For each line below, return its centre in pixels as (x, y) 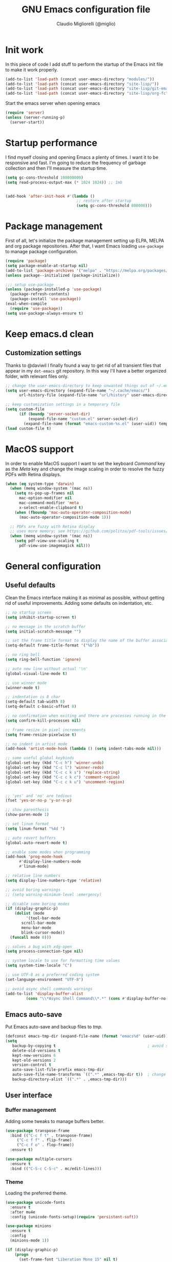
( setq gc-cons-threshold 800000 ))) (114, 206)
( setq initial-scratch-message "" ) (43, 632)
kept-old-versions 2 (34, 1060)
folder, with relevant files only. (37, 376)
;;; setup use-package (29, 285)
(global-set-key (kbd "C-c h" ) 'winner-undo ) (55, 763)
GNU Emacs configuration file (86, 10)
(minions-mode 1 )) (30, 1241)
